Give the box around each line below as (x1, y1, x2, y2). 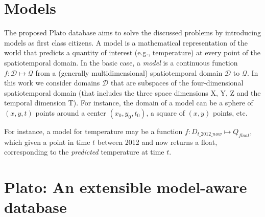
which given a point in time (4, 136, 90, 147)
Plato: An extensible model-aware (4, 177, 247, 198)
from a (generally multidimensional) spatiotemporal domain (35, 67, 223, 78)
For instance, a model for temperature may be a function (4, 125, 183, 136)
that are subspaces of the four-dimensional (110, 77, 244, 88)
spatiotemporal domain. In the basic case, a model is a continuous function (4, 57, 238, 68)
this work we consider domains (4, 77, 100, 88)
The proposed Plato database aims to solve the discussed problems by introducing (4, 27, 261, 38)
